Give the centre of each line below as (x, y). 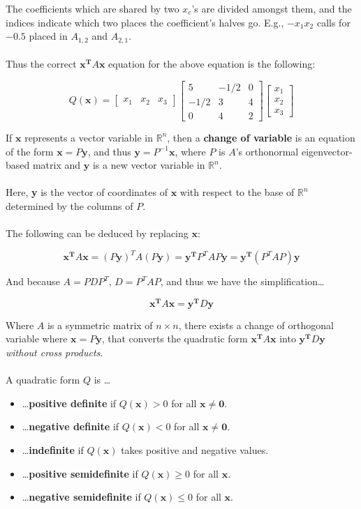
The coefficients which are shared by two (93, 8)
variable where (37, 339)
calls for (333, 22)
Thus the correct (41, 64)
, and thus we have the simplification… (242, 281)
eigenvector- (327, 151)
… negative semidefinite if (81, 497)
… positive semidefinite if (80, 473)
